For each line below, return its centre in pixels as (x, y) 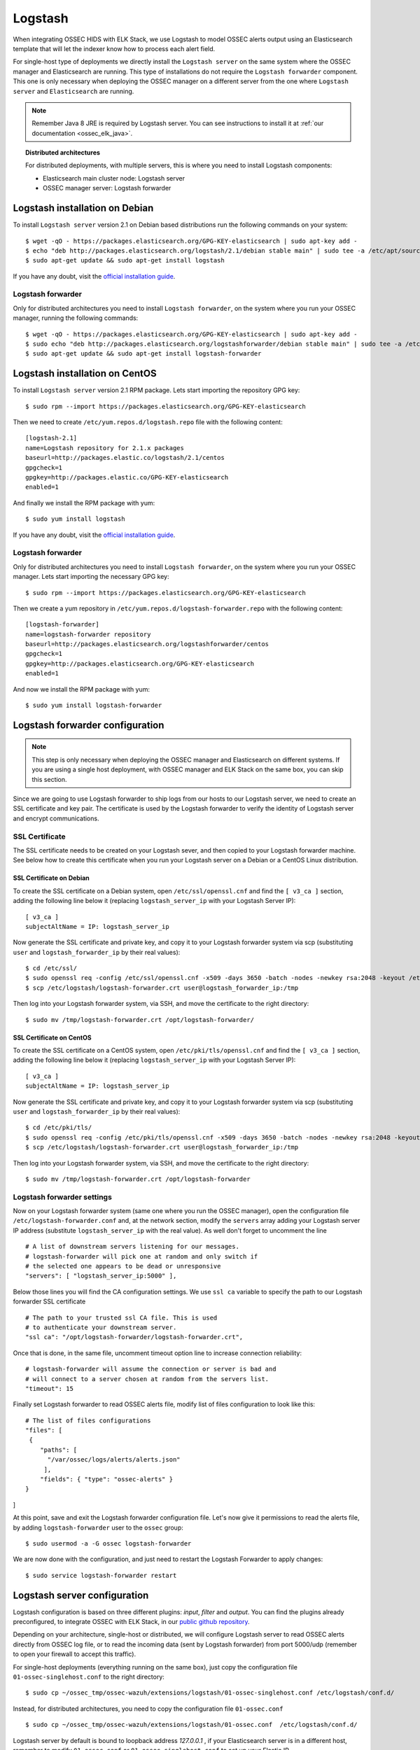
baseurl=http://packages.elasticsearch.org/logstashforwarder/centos (147, 644)
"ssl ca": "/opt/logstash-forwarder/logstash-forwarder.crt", (134, 1337)
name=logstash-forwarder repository (88, 634)
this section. (49, 779)
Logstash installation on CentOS (85, 373)
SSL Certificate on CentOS (52, 1037)
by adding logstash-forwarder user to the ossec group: (98, 1527)
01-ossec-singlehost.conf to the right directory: (89, 1677)
